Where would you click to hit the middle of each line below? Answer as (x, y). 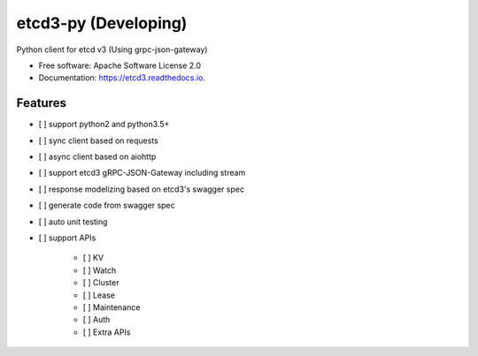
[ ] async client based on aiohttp (97, 157)
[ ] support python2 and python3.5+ (104, 125)
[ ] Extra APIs (107, 332)
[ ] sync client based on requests (98, 140)
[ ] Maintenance (112, 307)
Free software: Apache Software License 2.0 (120, 65)
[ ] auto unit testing (73, 222)
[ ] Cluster (101, 283)
